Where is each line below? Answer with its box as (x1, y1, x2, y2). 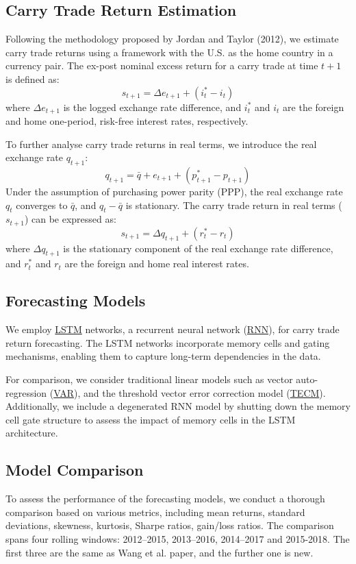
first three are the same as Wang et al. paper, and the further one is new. (5, 545, 314, 559)
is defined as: (5, 71, 60, 86)
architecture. (5, 426, 58, 440)
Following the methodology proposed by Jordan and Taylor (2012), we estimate (5, 32, 339, 46)
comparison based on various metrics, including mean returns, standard (5, 504, 305, 519)
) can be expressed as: (24, 212, 116, 226)
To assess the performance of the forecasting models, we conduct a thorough (5, 491, 325, 506)
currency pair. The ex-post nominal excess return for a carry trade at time (5, 58, 318, 73)
